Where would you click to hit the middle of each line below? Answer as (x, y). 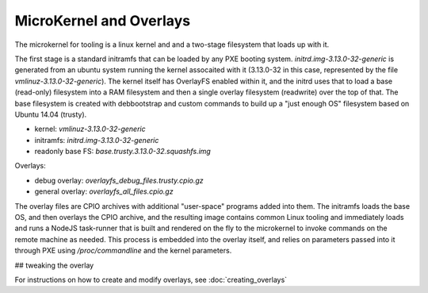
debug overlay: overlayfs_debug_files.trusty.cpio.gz (119, 180)
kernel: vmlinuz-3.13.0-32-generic (90, 129)
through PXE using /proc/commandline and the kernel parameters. (123, 251)
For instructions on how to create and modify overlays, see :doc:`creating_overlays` (151, 280)
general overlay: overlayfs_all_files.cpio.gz (104, 191)
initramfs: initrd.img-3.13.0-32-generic (97, 140)
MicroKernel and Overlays (102, 21)
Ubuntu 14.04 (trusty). (51, 114)
